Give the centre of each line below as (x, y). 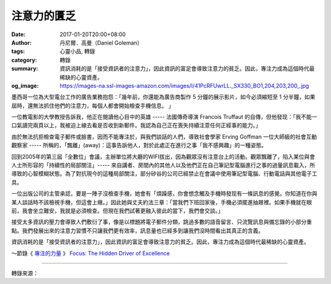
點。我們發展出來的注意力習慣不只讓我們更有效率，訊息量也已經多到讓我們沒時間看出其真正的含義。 (137, 231)
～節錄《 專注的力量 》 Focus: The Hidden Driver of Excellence (90, 253)
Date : (18, 34)
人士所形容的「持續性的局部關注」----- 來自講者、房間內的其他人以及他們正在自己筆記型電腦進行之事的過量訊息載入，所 (163, 165)
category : (24, 60)
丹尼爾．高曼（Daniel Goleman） (101, 42)
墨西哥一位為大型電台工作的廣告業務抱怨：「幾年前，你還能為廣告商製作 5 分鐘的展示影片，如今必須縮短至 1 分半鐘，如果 (163, 97)
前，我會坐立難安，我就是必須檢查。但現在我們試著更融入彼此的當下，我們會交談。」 (117, 210)
